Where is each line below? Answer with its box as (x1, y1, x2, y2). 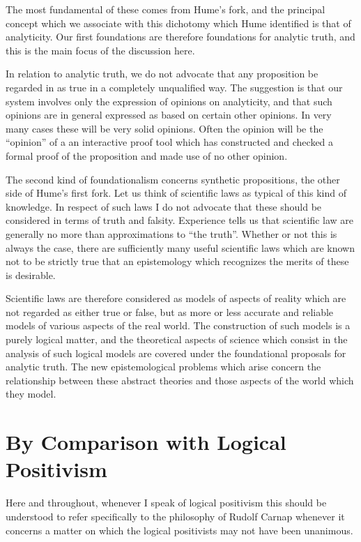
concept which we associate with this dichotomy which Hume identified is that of (6, 15, 351, 30)
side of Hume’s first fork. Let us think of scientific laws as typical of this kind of (6, 186, 346, 200)
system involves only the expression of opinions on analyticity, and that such (6, 93, 332, 108)
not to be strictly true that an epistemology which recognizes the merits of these (6, 254, 349, 269)
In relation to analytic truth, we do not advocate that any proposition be (6, 66, 318, 81)
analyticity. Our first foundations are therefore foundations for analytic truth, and (6, 29, 355, 44)
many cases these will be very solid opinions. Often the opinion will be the (6, 121, 323, 135)
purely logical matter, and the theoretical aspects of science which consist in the (6, 332, 348, 347)
